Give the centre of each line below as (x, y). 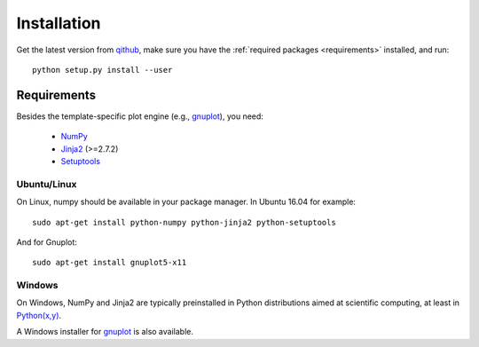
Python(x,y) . (39, 315)
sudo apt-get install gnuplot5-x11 (110, 263)
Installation (59, 23)
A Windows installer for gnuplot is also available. (105, 332)
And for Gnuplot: (47, 242)
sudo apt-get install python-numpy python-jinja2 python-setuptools (184, 222)
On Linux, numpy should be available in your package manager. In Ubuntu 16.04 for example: (186, 202)
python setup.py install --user (102, 70)
